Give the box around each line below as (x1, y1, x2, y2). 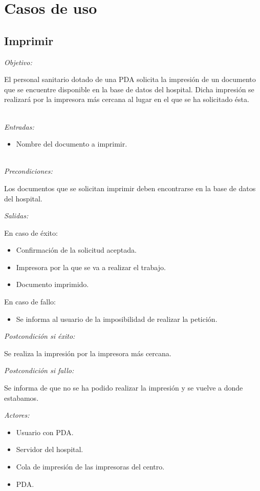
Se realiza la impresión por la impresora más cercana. (4, 347, 171, 358)
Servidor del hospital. (16, 444, 83, 455)
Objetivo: (4, 56, 32, 67)
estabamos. (4, 392, 39, 403)
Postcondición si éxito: (4, 331, 75, 341)
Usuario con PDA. (16, 426, 74, 437)
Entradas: (4, 121, 34, 132)
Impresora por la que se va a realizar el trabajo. (16, 261, 166, 272)
